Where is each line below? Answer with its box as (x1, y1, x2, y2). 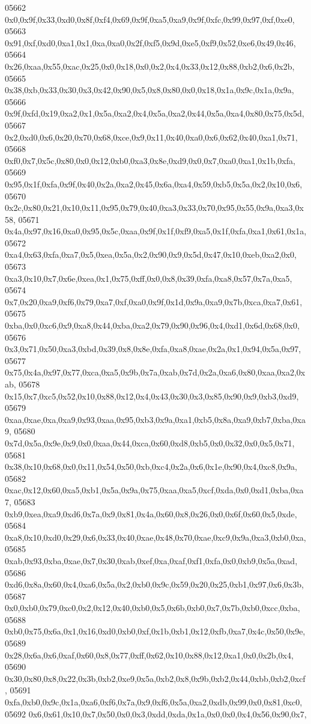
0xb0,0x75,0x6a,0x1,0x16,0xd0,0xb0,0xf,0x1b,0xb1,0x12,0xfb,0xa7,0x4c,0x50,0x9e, (5, 625, 306, 637)
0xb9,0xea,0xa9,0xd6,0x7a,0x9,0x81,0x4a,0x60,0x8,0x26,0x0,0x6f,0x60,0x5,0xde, (5, 507, 297, 520)
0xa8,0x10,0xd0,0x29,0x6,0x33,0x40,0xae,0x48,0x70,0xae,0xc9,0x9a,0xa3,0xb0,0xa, (5, 531, 306, 543)
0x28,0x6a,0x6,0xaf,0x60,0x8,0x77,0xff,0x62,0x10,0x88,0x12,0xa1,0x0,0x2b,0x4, (5, 648, 294, 661)
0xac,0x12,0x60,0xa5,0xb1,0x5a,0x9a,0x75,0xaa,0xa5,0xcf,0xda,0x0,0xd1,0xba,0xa (5, 484, 304, 496)
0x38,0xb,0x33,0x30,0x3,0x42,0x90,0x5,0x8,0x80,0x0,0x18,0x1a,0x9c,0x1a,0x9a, (5, 84, 294, 96)
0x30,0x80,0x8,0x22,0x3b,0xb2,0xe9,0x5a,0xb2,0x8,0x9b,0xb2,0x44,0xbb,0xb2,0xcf (5, 672, 306, 684)
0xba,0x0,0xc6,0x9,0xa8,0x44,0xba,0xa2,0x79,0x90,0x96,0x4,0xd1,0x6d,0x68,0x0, (5, 319, 300, 332)
